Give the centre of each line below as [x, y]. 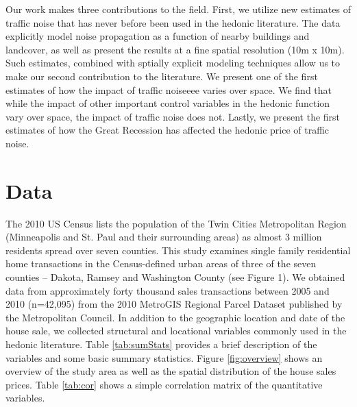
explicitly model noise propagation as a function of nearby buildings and [158, 36]
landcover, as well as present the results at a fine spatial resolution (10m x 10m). [175, 49]
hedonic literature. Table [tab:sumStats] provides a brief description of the [161, 344]
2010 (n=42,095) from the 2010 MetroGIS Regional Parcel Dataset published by [174, 304]
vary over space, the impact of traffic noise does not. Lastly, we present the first [173, 116]
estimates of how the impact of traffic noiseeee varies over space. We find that [169, 89]
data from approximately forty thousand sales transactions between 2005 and [168, 290]
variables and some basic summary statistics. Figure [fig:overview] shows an [164, 357]
